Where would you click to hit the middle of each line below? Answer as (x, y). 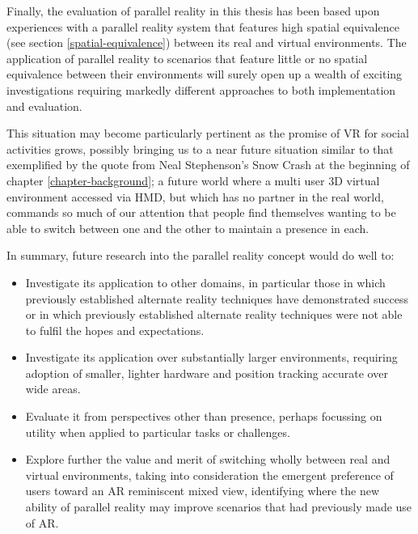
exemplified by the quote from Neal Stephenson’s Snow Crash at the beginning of (208, 165)
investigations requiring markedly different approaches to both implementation (201, 89)
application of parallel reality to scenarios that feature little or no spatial (187, 58)
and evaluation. (44, 106)
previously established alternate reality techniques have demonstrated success (217, 298)
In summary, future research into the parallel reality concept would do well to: (201, 255)
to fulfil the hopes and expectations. (115, 330)
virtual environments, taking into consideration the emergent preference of (209, 475)
